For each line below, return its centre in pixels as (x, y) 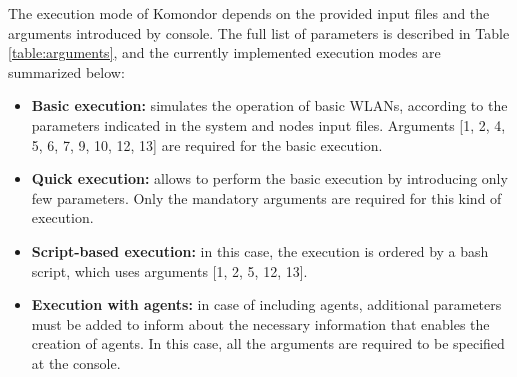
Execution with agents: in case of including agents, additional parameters (266, 304)
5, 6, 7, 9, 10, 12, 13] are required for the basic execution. (207, 144)
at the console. (76, 362)
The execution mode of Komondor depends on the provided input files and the (249, 13)
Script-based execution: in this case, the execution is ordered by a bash (260, 250)
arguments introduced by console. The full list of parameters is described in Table (259, 32)
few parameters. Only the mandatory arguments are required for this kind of (266, 197)
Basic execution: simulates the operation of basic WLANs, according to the (269, 105)
